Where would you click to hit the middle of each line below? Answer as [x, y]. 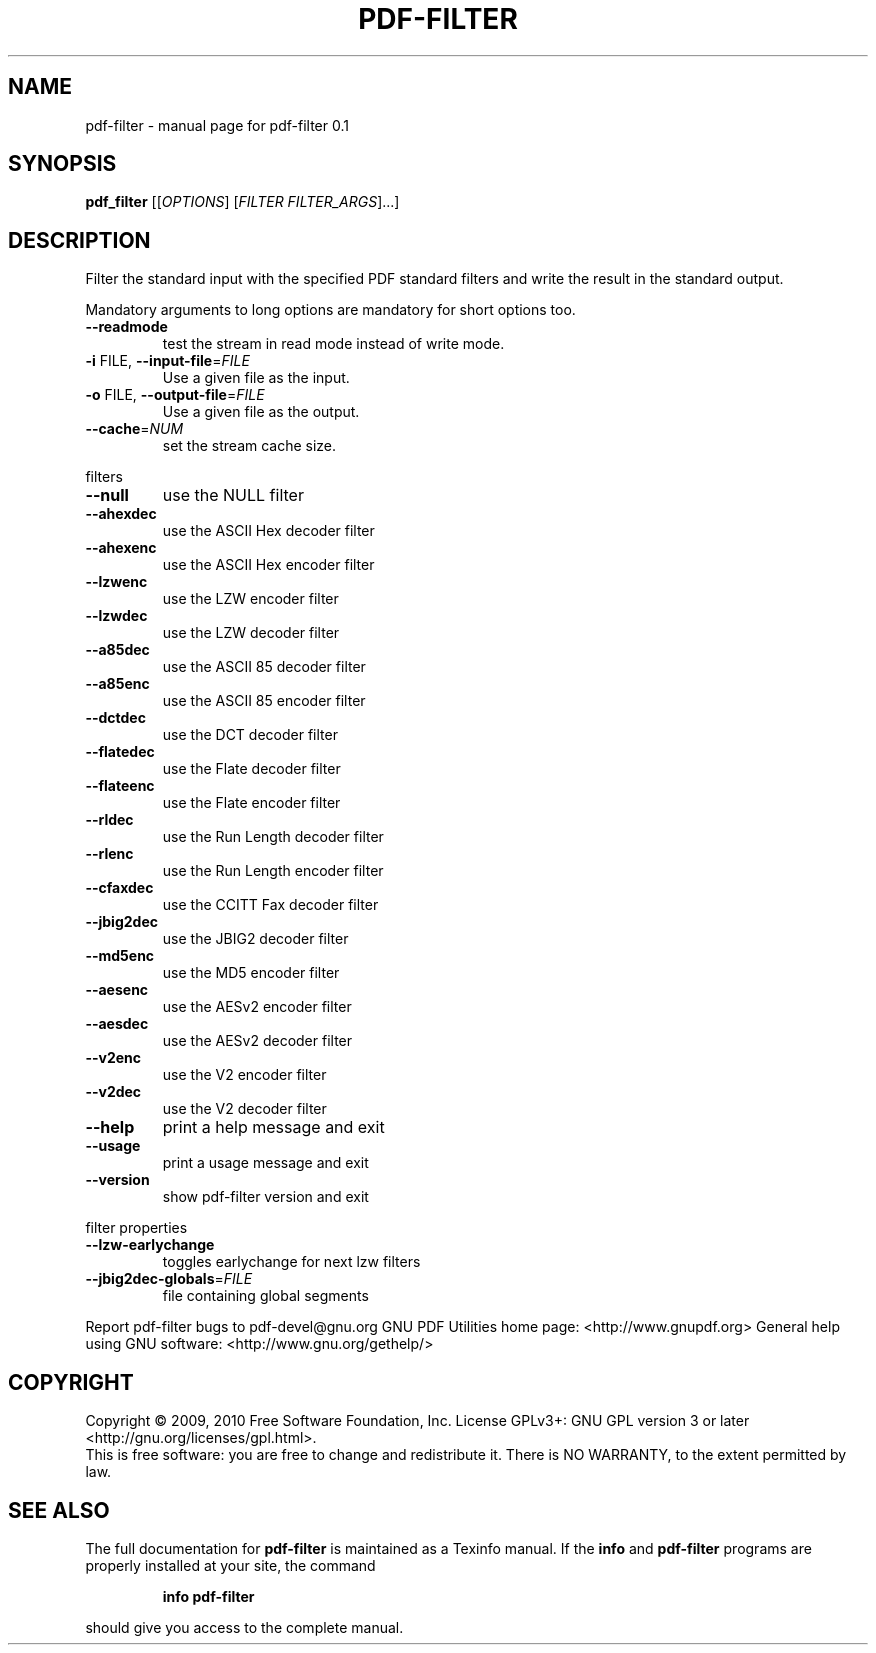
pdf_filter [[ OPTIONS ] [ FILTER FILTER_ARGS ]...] [242, 202]
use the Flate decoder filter [251, 769]
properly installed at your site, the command [230, 1565]
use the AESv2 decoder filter [257, 1041]
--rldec [109, 820]
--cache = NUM [134, 429]
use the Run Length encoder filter [273, 871]
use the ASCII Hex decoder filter [268, 531]
